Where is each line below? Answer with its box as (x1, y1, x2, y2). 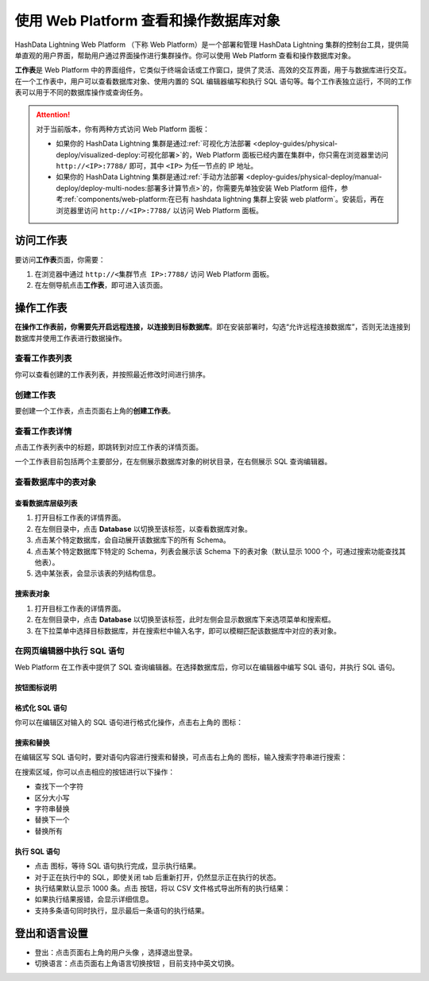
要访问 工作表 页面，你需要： (14, 254, 106, 264)
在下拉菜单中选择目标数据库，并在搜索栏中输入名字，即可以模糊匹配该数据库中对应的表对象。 (34, 626, 341, 635)
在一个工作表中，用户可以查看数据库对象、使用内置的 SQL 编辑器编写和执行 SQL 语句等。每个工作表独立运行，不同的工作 (14, 76, 412, 86)
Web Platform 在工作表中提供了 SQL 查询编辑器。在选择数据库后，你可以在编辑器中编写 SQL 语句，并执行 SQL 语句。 (14, 662, 400, 672)
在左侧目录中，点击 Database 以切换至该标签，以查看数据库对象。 (34, 524, 252, 533)
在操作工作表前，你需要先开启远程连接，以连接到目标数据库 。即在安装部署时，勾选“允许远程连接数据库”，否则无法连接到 (14, 322, 411, 332)
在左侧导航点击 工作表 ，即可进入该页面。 (34, 281, 167, 290)
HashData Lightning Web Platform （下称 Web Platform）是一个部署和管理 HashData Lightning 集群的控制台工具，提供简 (14, 40, 409, 49)
